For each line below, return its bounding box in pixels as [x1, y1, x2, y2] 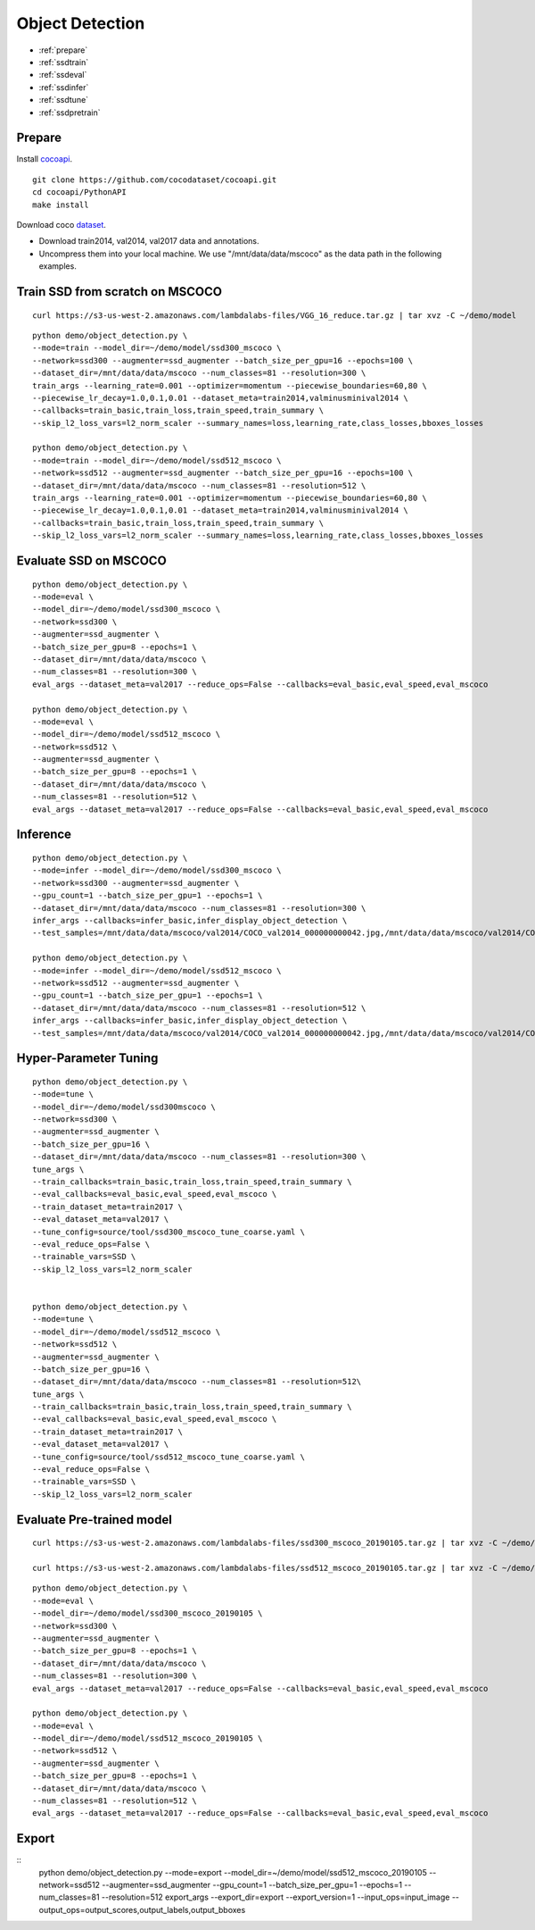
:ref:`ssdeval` [38, 70, 87, 80]
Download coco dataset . [16, 219, 107, 230]
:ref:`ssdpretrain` [38, 107, 101, 118]
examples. [38, 261, 78, 272]
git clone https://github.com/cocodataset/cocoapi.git [32, 174, 277, 185]
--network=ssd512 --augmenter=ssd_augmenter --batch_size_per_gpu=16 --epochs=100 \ [32, 468, 414, 478]
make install [32, 199, 89, 210]
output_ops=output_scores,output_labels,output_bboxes [38, 1904, 246, 1915]
